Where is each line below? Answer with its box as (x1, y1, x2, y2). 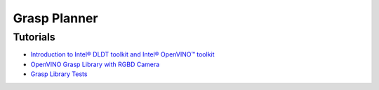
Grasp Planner (13, 10, 98, 26)
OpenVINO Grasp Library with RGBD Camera (30, 60, 160, 68)
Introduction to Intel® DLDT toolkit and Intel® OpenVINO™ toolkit (30, 50, 215, 59)
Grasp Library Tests (30, 70, 88, 78)
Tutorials (13, 31, 55, 43)
